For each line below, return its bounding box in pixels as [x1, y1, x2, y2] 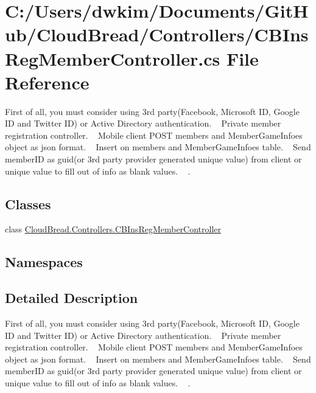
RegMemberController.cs [5, 46, 220, 71]
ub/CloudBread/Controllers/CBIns [5, 22, 309, 47]
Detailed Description [5, 288, 138, 307]
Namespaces [5, 252, 83, 271]
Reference [5, 69, 90, 94]
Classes [5, 194, 51, 213]
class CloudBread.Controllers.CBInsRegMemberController [5, 223, 222, 235]
